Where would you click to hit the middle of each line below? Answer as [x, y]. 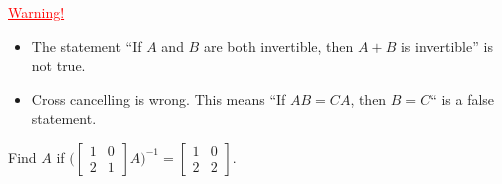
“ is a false [462, 98]
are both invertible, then [278, 45]
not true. [58, 65]
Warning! [36, 12]
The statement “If [86, 45]
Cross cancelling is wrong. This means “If [158, 98]
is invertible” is [446, 45]
